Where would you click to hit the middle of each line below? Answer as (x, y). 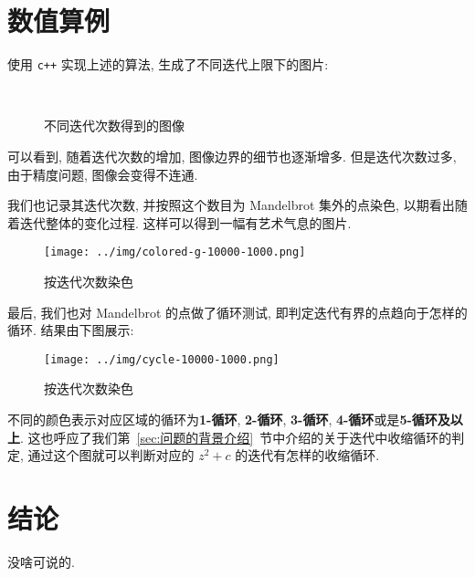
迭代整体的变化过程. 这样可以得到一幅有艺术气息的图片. (185, 222)
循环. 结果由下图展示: (71, 330)
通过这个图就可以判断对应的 (111, 455)
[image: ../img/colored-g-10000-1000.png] (175, 252)
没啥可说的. (41, 561)
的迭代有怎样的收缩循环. (307, 455)
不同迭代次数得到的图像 (114, 126)
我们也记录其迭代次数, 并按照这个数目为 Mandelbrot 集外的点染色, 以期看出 (231, 205)
